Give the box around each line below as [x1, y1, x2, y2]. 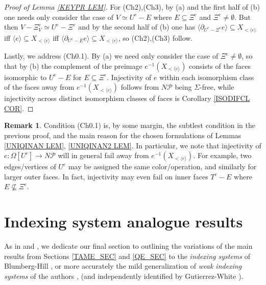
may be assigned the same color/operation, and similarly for [68, 161, 257, 172]
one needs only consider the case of [4, 11, 114, 22]
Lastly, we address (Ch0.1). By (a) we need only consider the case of [4, 50, 219, 61]
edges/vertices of [4, 161, 56, 172]
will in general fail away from [58, 150, 149, 161]
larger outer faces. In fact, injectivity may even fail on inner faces [4, 171, 208, 182]
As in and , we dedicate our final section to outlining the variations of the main [4, 241, 253, 251]
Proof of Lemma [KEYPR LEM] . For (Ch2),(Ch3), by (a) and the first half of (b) [4, 2, 260, 12]
